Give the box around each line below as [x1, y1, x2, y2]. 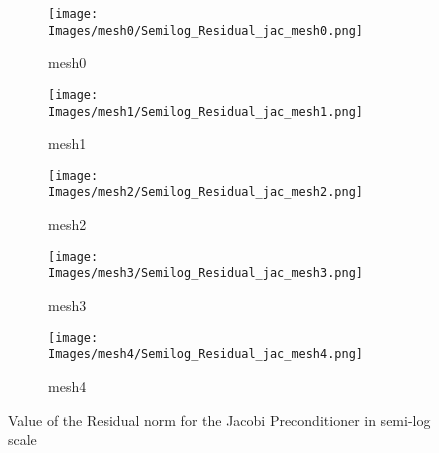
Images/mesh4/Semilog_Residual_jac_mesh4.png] [48, 347, 363, 362]
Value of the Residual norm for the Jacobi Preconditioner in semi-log [8, 409, 431, 430]
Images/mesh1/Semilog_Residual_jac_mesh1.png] [48, 104, 363, 119]
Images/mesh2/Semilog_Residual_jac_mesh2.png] [48, 185, 363, 200]
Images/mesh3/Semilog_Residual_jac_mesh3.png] [48, 266, 363, 281]
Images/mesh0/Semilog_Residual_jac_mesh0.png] [48, 23, 363, 38]
